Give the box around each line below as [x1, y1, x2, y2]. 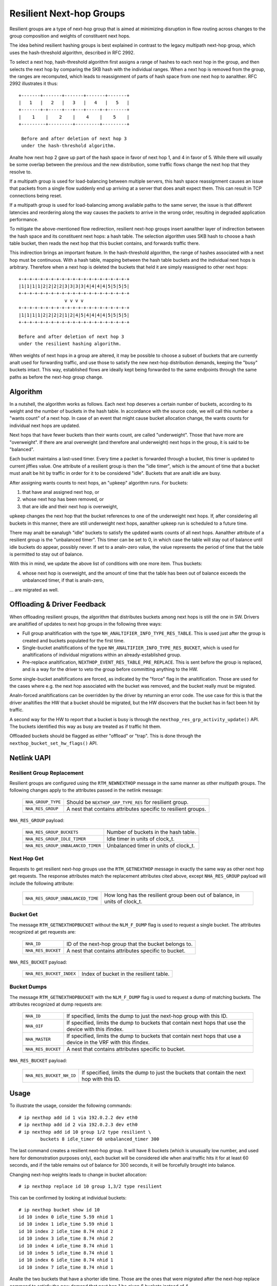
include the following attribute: [9, 880, 74, 886]
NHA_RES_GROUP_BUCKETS [25, 829, 79, 835]
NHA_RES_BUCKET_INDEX [25, 971, 76, 977]
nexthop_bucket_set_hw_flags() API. [9, 740, 98, 746]
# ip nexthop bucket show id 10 [18, 1207, 100, 1212]
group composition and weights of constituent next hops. [9, 32, 131, 39]
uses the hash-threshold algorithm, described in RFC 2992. [9, 49, 135, 56]
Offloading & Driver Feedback [9, 600, 106, 609]
